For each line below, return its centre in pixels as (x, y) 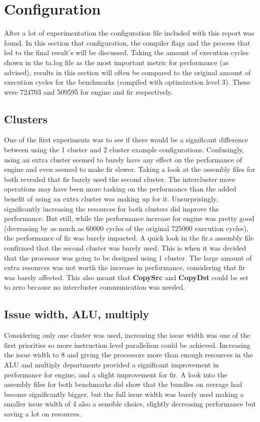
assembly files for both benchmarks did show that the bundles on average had (123, 384)
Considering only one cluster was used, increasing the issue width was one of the (127, 335)
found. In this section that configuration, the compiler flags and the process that (127, 42)
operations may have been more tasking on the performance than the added (120, 189)
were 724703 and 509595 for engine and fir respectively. (88, 91)
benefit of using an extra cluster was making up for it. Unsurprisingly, (111, 199)
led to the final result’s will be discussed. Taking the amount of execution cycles (126, 52)
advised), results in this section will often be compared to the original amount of (127, 72)
